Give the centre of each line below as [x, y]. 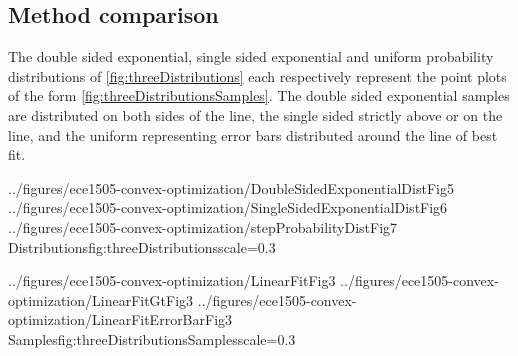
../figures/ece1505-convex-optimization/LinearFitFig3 [172, 280]
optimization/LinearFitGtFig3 [101, 299]
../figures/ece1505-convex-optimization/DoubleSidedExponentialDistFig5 [231, 187]
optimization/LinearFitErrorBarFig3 [120, 319]
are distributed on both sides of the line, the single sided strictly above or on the [255, 114]
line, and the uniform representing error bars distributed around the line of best [253, 134]
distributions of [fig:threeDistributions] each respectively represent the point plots [257, 75]
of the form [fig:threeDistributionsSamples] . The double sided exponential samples [259, 95]
